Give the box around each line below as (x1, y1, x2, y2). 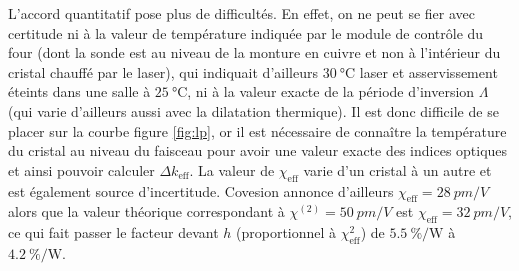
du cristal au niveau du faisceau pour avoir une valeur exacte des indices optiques (8, 140, 508, 161)
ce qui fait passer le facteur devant (8, 222, 219, 243)
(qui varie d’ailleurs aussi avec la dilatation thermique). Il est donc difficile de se (8, 100, 499, 121)
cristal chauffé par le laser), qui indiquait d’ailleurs (8, 61, 318, 82)
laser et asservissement (359, 61, 498, 82)
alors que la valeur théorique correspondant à (8, 201, 285, 222)
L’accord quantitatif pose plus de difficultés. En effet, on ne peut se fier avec (8, 3, 476, 23)
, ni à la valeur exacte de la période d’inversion (187, 81, 475, 102)
